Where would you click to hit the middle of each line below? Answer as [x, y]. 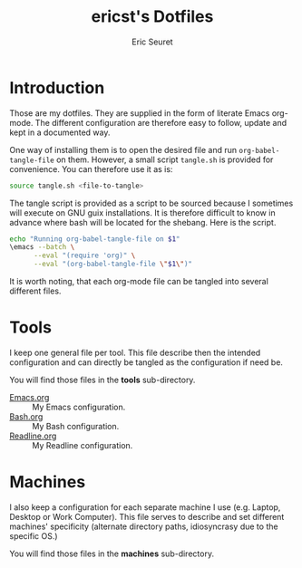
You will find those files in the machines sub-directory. [112, 554]
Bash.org [26, 417]
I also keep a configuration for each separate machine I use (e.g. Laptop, [145, 507]
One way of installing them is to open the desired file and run [123, 149]
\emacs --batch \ [42, 247]
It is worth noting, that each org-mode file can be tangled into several [139, 282]
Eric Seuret [152, 42]
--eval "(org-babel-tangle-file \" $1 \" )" [113, 265]
